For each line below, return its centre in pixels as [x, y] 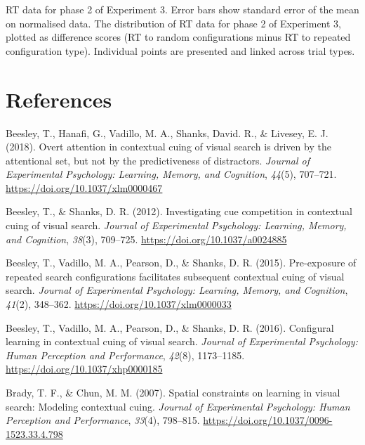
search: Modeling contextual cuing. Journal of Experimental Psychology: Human [178, 406]
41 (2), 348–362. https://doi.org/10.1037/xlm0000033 [119, 304]
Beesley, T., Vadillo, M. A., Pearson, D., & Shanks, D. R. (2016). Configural [170, 327]
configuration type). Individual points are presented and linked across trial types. [180, 50]
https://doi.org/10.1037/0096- [268, 420]
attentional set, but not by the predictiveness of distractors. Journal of [158, 160]
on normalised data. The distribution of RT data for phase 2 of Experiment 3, [173, 23]
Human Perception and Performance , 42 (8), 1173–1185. [125, 355]
